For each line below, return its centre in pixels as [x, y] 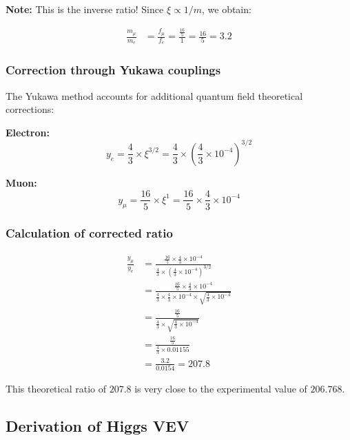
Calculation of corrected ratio [89, 233]
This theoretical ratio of [56, 389]
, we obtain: [226, 9]
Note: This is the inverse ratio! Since [85, 9]
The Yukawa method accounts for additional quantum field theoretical [154, 95]
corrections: [30, 109]
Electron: [28, 132]
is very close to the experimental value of [221, 389]
